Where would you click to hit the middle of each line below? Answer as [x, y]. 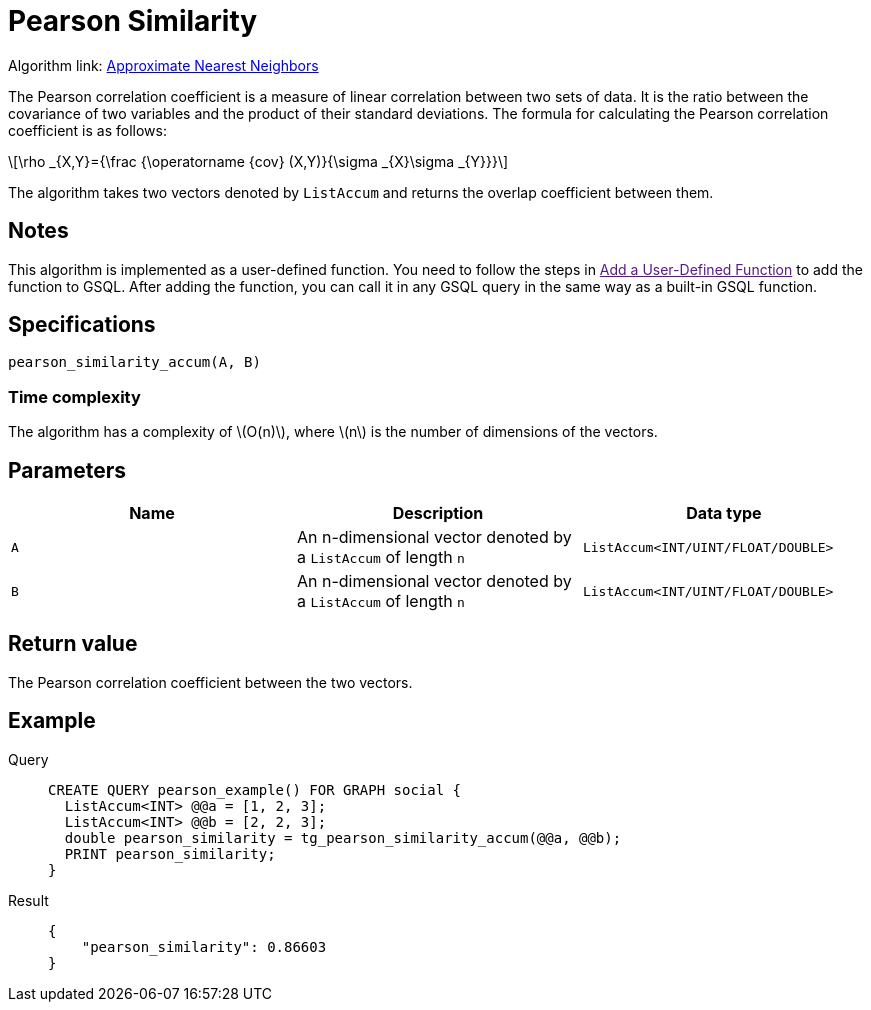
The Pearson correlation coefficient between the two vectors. [210, 682]
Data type [724, 513]
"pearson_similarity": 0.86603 [204, 946]
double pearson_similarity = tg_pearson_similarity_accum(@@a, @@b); [343, 837]
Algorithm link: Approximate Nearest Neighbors [163, 65]
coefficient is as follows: [87, 130]
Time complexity [74, 396]
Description [438, 513]
